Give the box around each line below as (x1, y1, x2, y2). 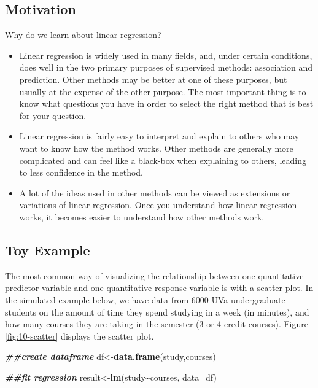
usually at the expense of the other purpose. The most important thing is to (19, 85, 306, 98)
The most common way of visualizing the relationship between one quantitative (5, 269, 304, 282)
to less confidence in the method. (19, 166, 143, 179)
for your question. (19, 109, 87, 122)
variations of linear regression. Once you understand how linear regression (19, 198, 297, 211)
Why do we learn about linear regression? (5, 28, 161, 41)
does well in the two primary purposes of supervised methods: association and (19, 61, 312, 74)
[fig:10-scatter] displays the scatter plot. (5, 329, 154, 342)
